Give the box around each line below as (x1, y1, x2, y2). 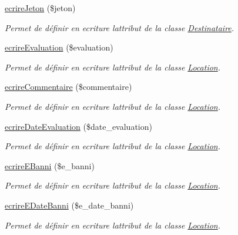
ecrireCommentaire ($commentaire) (5, 80, 132, 93)
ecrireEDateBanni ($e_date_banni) (5, 199, 134, 211)
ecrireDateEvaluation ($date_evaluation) (5, 120, 152, 132)
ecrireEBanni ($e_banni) (5, 159, 95, 172)
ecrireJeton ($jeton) (5, 2, 76, 14)
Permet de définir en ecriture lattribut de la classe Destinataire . (5, 21, 234, 33)
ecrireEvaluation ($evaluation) (5, 41, 113, 53)
